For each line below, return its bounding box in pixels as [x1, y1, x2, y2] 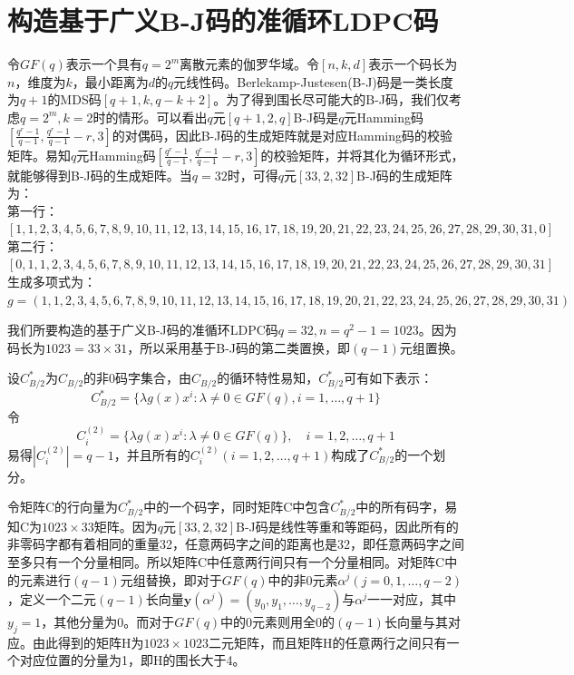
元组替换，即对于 [120, 570, 222, 589]
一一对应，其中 [367, 590, 457, 609]
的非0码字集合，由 [83, 368, 192, 387]
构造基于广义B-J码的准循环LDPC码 [7, 2, 439, 39]
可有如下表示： [344, 368, 433, 387]
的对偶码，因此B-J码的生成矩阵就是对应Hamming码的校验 [112, 125, 452, 144]
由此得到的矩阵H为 [32, 632, 144, 651]
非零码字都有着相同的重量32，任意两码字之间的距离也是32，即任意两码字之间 [7, 534, 464, 553]
